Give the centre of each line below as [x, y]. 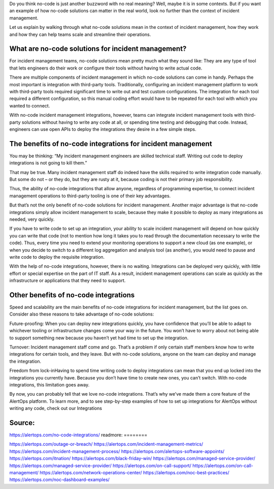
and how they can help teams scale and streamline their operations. [80, 34]
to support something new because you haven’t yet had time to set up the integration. [99, 338]
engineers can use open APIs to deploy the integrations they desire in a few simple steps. [103, 129]
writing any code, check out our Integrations [56, 408]
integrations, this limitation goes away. [49, 385]
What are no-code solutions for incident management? [98, 49]
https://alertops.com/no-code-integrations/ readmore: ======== [78, 435]
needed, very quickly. [32, 219]
